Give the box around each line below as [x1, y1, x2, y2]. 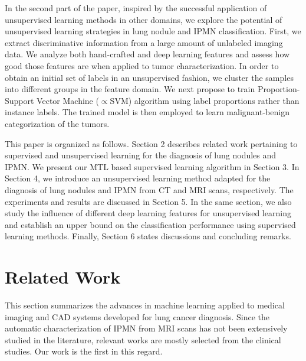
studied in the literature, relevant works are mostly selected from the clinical [5, 333, 281, 346]
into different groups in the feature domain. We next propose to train [5, 83, 255, 95]
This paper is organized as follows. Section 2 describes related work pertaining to [5, 137, 298, 149]
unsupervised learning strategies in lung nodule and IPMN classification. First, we [5, 25, 301, 37]
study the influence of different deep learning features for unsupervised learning [5, 207, 291, 219]
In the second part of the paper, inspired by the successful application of [5, 2, 267, 14]
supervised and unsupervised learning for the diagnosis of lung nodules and [5, 149, 277, 161]
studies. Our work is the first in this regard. [5, 345, 163, 357]
